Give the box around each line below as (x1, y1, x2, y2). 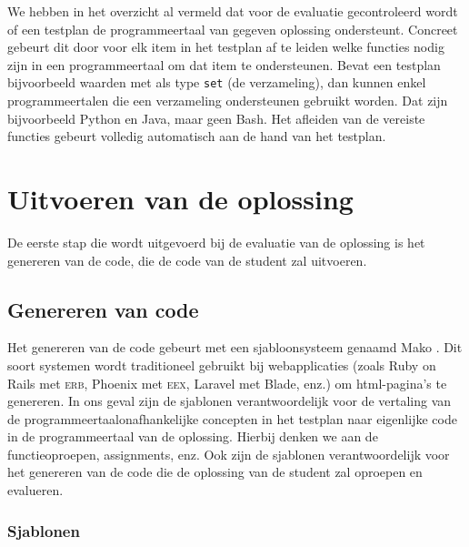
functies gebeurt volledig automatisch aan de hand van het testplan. (7, 127, 386, 146)
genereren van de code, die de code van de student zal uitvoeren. (7, 250, 367, 269)
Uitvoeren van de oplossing (7, 180, 354, 217)
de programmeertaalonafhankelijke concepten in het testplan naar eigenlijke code (7, 409, 457, 428)
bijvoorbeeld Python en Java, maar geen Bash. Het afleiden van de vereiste (7, 108, 425, 127)
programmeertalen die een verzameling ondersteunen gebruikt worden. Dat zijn (7, 91, 448, 110)
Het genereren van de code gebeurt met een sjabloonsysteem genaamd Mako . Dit (7, 338, 463, 357)
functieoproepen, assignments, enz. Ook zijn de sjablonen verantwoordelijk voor (7, 444, 450, 463)
